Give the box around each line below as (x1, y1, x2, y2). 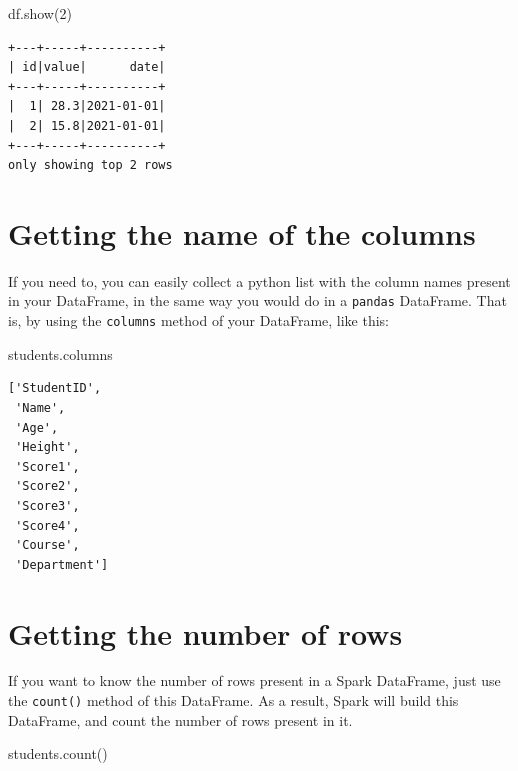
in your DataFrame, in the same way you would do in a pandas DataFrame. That (8, 290, 507, 311)
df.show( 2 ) (8, 3, 72, 23)
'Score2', (15, 479, 80, 494)
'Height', (15, 440, 80, 455)
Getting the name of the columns (8, 212, 476, 253)
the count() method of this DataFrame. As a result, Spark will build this (8, 690, 459, 711)
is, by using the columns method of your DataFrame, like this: (8, 310, 390, 331)
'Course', (15, 538, 80, 553)
